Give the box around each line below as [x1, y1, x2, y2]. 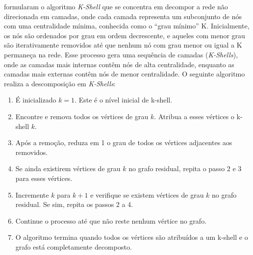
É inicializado [15, 95, 56, 105]
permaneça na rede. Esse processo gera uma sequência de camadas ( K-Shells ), [4, 49, 238, 59]
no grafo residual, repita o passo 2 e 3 [128, 163, 242, 174]
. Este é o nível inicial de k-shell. [75, 95, 173, 105]
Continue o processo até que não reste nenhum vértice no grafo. [15, 215, 207, 226]
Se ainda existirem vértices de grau [15, 163, 121, 174]
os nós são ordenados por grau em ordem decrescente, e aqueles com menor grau [4, 30, 245, 40]
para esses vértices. [15, 173, 73, 183]
